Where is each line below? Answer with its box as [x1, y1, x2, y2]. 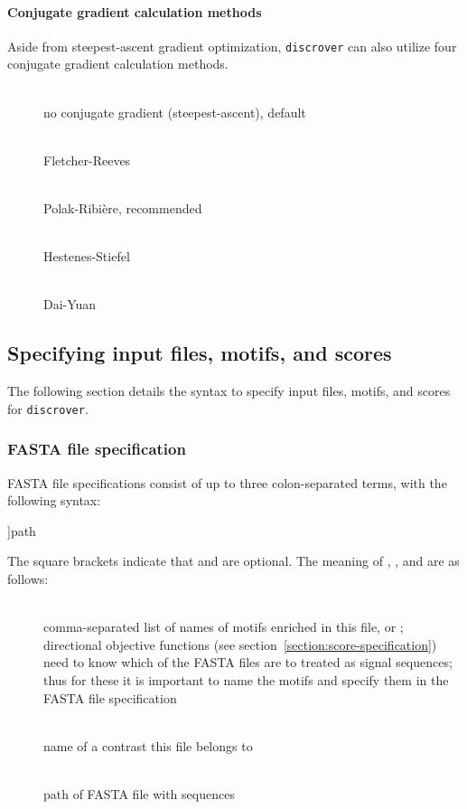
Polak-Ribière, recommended [43, 199, 202, 218]
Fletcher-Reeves [43, 150, 131, 169]
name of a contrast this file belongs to [43, 736, 253, 755]
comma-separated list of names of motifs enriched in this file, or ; [43, 617, 404, 636]
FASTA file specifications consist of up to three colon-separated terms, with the [7, 473, 447, 492]
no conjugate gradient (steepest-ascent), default [43, 102, 306, 121]
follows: [7, 569, 49, 588]
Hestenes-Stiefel [43, 247, 130, 266]
